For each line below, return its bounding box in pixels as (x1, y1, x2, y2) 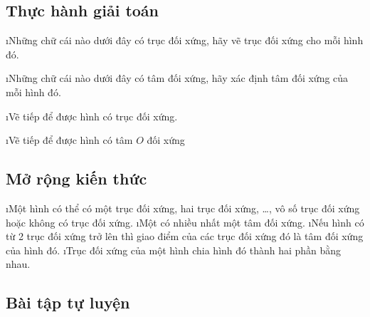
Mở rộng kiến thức (6, 167, 147, 189)
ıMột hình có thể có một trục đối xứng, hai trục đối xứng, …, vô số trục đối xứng (6, 200, 360, 215)
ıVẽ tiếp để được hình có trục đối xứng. (6, 108, 178, 123)
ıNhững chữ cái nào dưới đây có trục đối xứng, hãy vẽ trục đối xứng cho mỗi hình (6, 33, 364, 48)
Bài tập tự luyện (6, 291, 130, 313)
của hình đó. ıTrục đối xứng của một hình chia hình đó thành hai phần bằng (6, 242, 342, 257)
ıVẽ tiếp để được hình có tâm (6, 132, 133, 147)
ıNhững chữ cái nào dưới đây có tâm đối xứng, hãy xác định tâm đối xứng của (6, 71, 349, 85)
